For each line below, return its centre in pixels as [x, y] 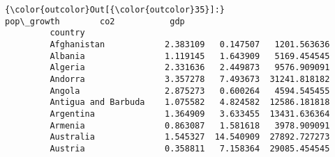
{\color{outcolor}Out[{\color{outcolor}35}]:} [115, 10]
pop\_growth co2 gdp [95, 21]
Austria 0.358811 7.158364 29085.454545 [190, 148]
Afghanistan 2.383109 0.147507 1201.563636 [190, 44]
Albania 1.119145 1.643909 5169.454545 [190, 56]
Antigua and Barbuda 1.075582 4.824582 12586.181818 [190, 102]
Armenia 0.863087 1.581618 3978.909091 [190, 125]
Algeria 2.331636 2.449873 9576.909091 [190, 68]
